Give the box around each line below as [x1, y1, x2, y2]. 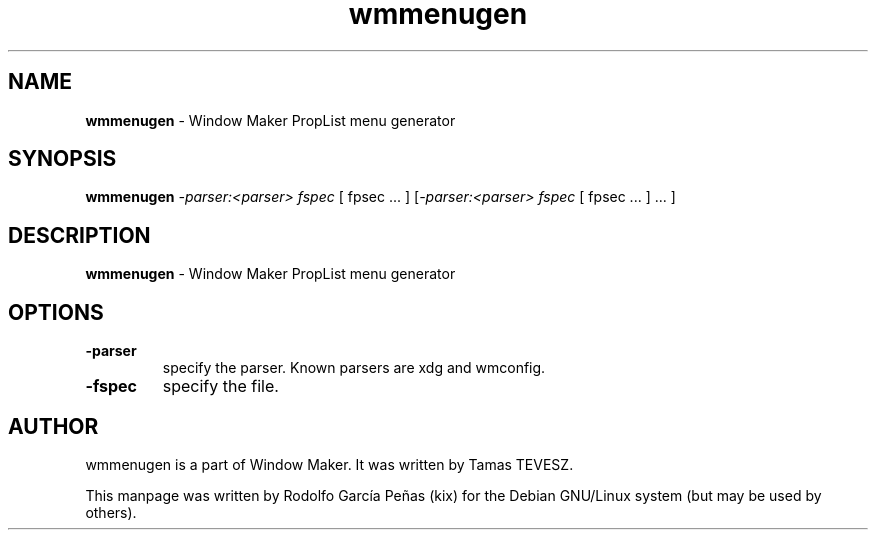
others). [85, 503, 137, 521]
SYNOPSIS [8, 146, 117, 172]
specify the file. [162, 376, 279, 397]
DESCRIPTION [8, 222, 151, 248]
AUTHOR [8, 413, 99, 439]
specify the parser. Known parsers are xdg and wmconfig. [162, 359, 546, 377]
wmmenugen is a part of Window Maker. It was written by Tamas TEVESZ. [85, 455, 574, 473]
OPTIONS [8, 299, 104, 325]
